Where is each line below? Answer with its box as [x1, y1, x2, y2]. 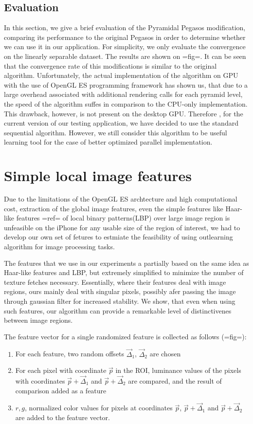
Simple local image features [4, 166, 192, 185]
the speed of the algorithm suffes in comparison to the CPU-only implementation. [4, 98, 248, 109]
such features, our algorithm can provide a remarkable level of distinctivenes [4, 305, 232, 315]
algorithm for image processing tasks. [4, 241, 115, 252]
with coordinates [15, 375, 65, 386]
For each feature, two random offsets [15, 349, 125, 359]
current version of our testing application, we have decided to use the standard [4, 118, 238, 128]
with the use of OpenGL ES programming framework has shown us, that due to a [4, 79, 248, 90]
